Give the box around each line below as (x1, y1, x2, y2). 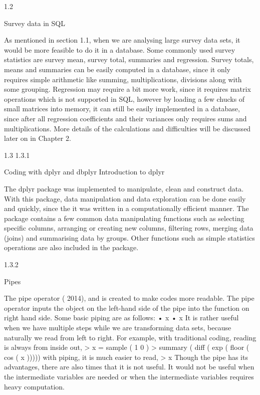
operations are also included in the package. (4, 242, 139, 253)
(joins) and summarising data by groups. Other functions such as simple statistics (4, 232, 255, 243)
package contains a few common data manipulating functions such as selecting (4, 213, 244, 223)
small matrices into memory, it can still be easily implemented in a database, (4, 103, 240, 114)
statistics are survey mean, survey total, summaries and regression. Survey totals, (4, 54, 254, 65)
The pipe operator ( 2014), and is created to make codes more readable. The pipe (4, 293, 254, 303)
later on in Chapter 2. (4, 133, 71, 143)
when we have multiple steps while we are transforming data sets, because (4, 322, 231, 333)
